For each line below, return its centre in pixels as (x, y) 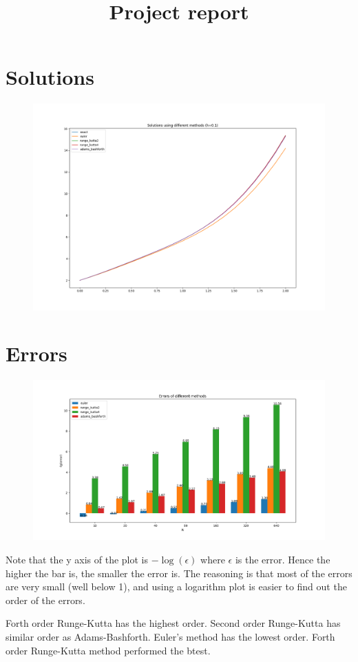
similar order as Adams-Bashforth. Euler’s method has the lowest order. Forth (170, 637)
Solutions (50, 77)
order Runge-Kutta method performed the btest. (108, 650)
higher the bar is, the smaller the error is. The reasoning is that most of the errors (179, 573)
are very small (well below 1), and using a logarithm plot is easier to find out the (176, 586)
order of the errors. (45, 600)
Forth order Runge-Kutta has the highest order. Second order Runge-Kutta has (173, 623)
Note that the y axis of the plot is (77, 560)
